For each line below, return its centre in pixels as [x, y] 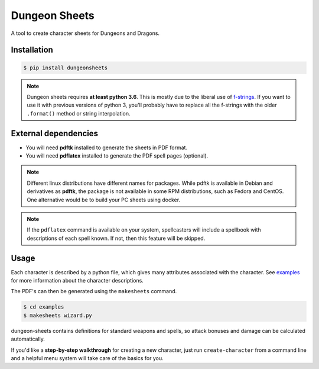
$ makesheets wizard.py [58, 315]
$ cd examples [44, 307]
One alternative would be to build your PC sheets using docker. [103, 200]
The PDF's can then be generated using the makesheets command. [94, 291]
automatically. [28, 339]
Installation [32, 50]
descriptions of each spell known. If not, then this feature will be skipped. [116, 238]
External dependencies [55, 133]
